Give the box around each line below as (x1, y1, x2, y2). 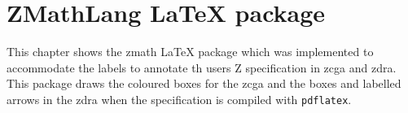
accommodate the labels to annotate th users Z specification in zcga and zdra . (7, 59, 397, 76)
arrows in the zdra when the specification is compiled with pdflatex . (7, 90, 352, 107)
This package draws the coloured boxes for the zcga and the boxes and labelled (7, 75, 401, 92)
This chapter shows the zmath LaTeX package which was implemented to (7, 43, 374, 60)
